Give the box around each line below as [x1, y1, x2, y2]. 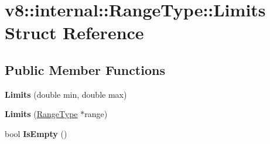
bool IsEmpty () [5, 127, 67, 139]
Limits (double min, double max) [5, 88, 127, 100]
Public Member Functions [5, 60, 165, 78]
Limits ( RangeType [5, 108, 78, 120]
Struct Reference [5, 20, 144, 44]
